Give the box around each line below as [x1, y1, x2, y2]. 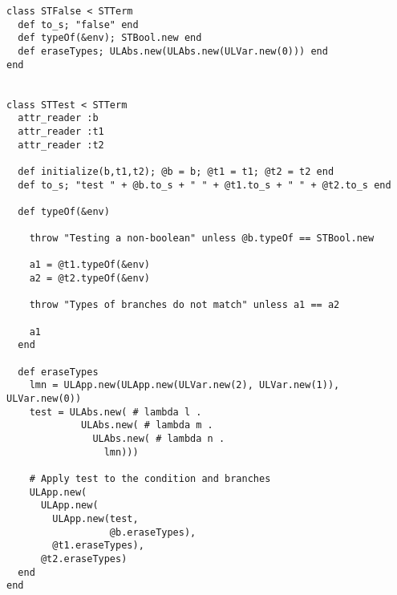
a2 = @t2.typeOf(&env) [29, 273, 150, 285]
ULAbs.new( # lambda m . [81, 419, 213, 431]
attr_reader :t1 [18, 125, 104, 137]
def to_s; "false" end [18, 18, 139, 30]
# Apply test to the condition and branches [29, 472, 271, 484]
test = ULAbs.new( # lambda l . [29, 406, 202, 418]
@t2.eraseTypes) [40, 552, 128, 565]
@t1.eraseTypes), [52, 540, 144, 552]
